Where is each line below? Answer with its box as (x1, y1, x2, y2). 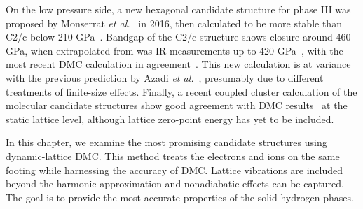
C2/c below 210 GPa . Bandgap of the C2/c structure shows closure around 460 (6, 29, 351, 44)
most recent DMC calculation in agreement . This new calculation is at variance (6, 57, 351, 71)
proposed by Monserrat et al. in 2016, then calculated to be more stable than (6, 15, 342, 30)
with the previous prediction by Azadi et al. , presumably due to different (6, 70, 324, 85)
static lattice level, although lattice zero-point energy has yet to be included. (6, 111, 334, 126)
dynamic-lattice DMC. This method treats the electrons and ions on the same (6, 148, 340, 163)
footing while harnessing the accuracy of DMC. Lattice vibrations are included (6, 162, 343, 177)
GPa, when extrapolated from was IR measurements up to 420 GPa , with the (6, 43, 343, 57)
